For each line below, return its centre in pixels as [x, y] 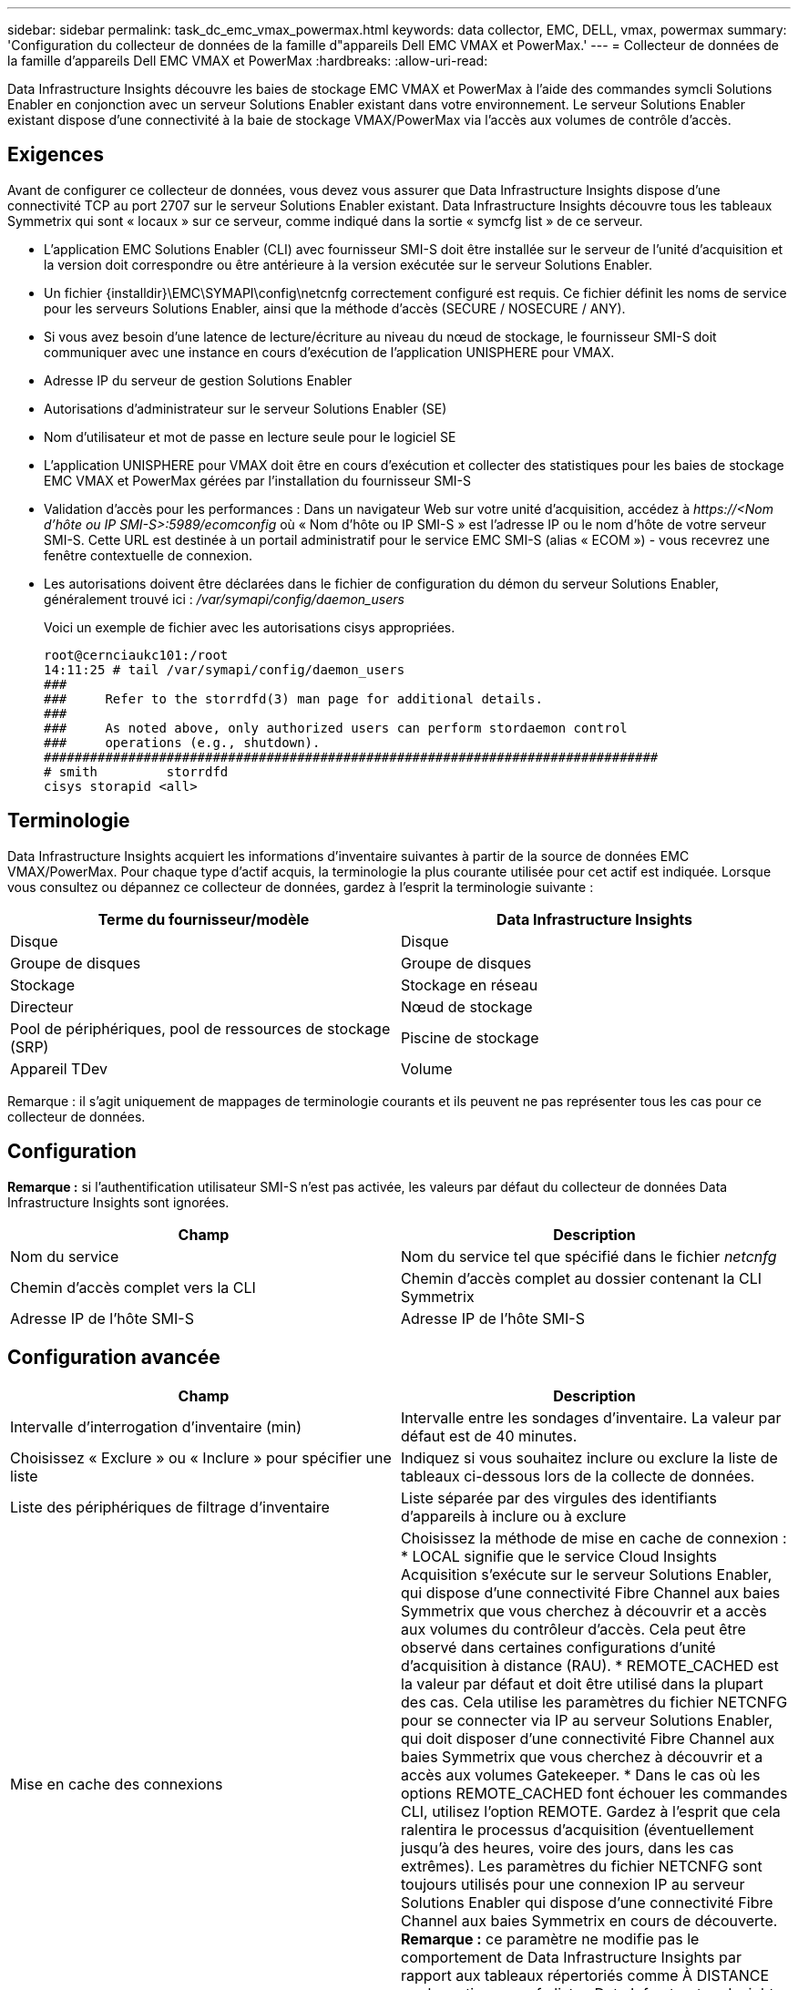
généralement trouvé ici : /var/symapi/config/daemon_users [224, 599]
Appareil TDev [59, 1068]
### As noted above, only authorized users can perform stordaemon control [336, 728]
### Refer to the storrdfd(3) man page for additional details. [293, 698]
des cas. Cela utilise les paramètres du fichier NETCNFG [594, 1703]
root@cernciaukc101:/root [136, 655]
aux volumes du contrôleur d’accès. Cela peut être [573, 1630]
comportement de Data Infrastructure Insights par [571, 1958]
